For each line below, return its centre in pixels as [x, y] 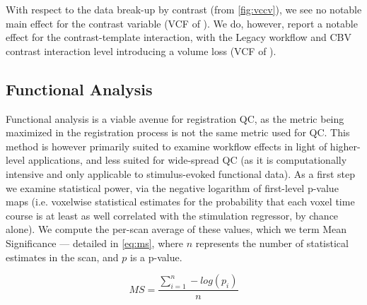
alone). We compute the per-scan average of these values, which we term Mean [176, 229]
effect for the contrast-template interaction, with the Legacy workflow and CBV [179, 37]
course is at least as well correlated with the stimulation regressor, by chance [172, 215]
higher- [345, 146]
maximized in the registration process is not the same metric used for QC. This [178, 132]
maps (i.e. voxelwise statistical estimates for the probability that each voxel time [180, 202]
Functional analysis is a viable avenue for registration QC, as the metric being [175, 118]
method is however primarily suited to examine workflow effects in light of [167, 146]
